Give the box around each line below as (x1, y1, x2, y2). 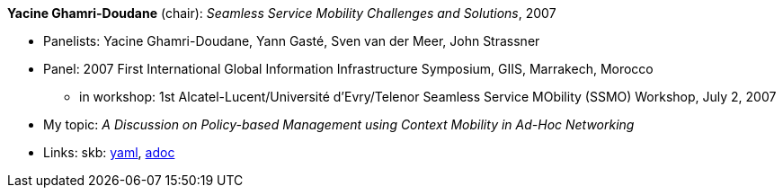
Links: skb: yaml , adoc (43, 145, 175, 160)
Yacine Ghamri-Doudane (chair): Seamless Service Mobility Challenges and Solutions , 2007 (7, 5, 556, 21)
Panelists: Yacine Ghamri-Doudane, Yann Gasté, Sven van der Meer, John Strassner (43, 33, 540, 49)
